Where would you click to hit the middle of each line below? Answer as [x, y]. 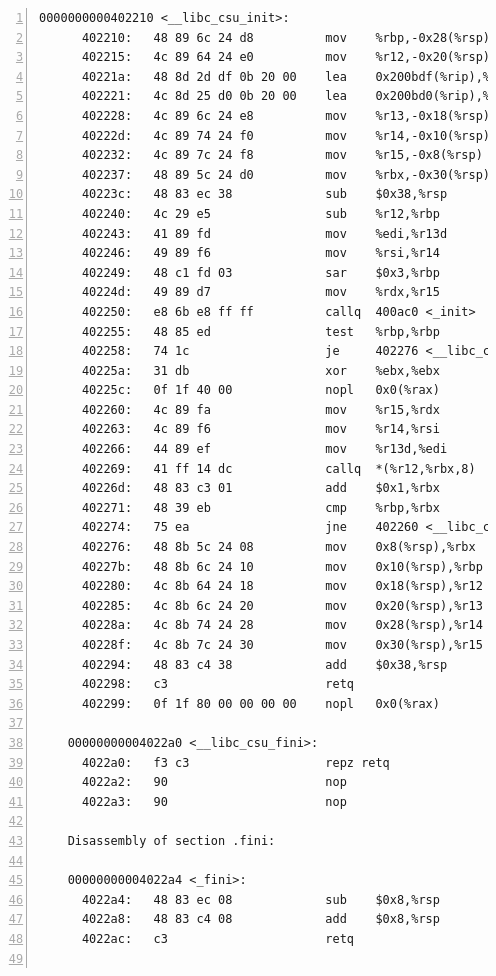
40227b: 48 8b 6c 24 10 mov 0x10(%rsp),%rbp [282, 566]
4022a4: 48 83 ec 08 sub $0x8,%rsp [260, 899]
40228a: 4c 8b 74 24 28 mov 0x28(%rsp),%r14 [282, 625]
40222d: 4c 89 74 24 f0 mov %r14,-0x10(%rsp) [286, 135]
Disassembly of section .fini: [171, 840]
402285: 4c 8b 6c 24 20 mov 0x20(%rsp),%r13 [282, 605]
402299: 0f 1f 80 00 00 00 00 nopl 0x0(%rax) [260, 703]
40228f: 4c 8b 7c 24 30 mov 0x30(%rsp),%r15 [282, 645]
